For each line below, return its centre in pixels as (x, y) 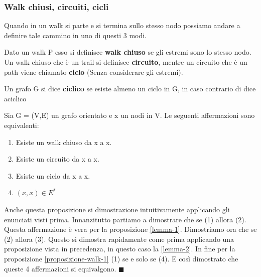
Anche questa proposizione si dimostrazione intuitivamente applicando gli (117, 209)
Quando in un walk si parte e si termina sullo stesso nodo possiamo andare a (122, 25)
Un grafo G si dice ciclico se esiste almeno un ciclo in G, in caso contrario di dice (130, 89)
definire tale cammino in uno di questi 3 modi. (76, 35)
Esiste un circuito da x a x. (57, 159)
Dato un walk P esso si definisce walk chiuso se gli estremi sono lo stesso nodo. (128, 52)
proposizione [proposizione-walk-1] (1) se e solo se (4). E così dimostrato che (121, 258)
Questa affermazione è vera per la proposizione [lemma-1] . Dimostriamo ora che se (130, 229)
